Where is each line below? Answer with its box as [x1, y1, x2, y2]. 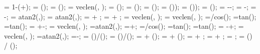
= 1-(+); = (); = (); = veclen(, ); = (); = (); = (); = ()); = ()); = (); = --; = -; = [4, 1, 256, 11]
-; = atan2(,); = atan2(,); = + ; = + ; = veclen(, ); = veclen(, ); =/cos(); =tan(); [4, 11, 256, 21]
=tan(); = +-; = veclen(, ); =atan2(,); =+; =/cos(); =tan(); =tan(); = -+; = [4, 21, 244, 31]
